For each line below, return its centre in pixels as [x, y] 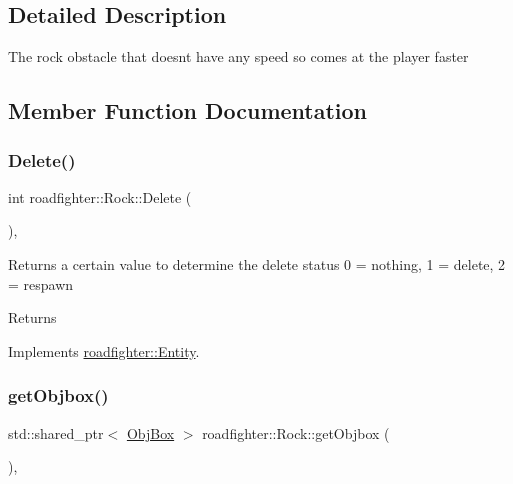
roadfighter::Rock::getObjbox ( [296, 432]
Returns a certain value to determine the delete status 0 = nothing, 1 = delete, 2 [257, 263]
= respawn [41, 283]
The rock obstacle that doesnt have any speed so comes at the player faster [238, 56]
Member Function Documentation [188, 110]
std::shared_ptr [56, 432]
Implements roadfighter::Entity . [104, 350]
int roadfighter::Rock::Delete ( [100, 196]
